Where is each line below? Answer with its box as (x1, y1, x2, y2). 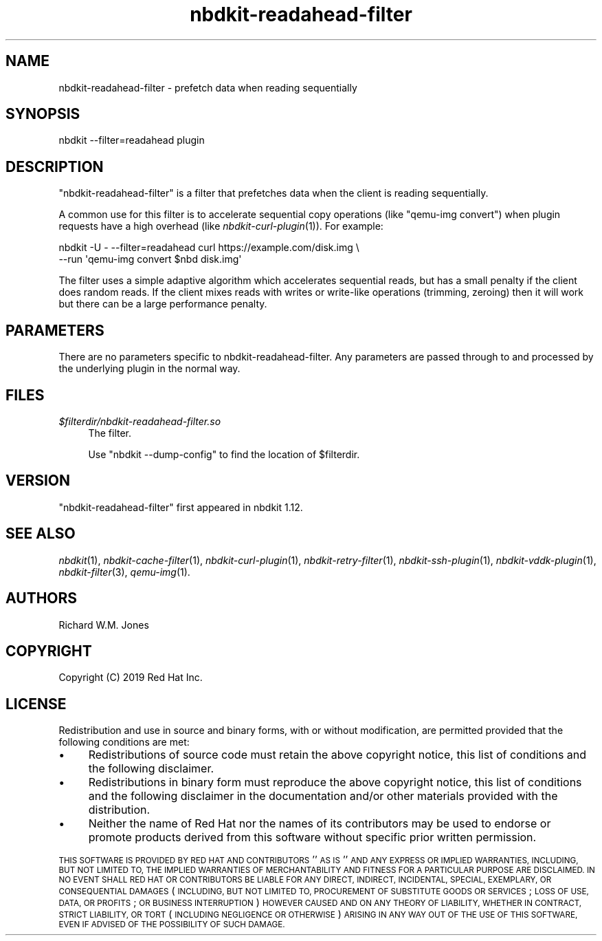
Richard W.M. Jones (58, 618, 149, 631)
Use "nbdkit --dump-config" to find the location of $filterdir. (88, 448, 360, 460)
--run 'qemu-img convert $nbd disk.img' (58, 253, 242, 266)
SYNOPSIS (5, 105, 80, 123)
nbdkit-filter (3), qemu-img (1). (58, 565, 190, 578)
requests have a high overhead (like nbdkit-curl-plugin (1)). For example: (58, 220, 383, 232)
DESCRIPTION (5, 158, 104, 175)
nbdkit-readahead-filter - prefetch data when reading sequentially (58, 81, 357, 94)
